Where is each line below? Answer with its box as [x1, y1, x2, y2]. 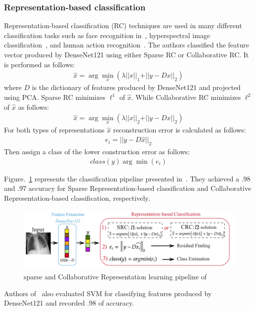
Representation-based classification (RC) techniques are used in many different [4, 20, 242, 31]
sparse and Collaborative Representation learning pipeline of [24, 271, 207, 281]
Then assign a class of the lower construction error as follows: [4, 146, 190, 157]
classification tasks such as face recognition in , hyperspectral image [4, 30, 211, 40]
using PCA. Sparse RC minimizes [4, 92, 106, 102]
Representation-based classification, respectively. [4, 192, 150, 203]
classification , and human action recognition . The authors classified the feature [4, 40, 249, 50]
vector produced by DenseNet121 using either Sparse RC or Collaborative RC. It [4, 49, 249, 59]
